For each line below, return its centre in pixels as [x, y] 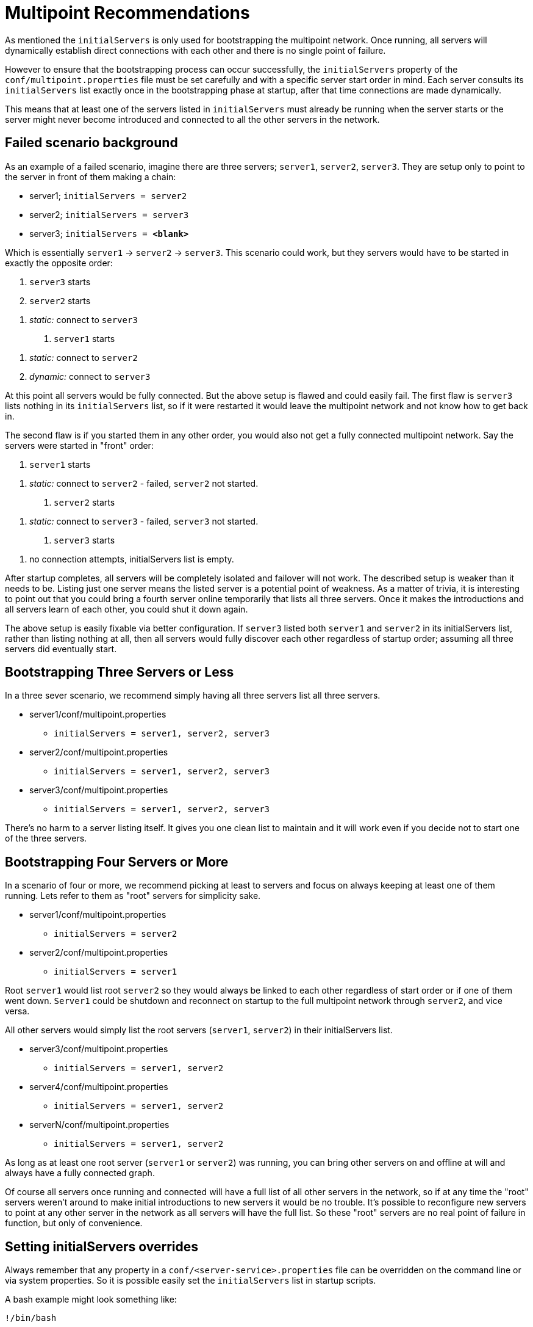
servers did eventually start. [61, 649]
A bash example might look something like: [91, 1300]
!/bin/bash [31, 1318]
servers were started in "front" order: [79, 445]
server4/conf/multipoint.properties [99, 1087]
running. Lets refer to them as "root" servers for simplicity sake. [133, 896]
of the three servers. [46, 838]
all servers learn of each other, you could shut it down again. [127, 609]
